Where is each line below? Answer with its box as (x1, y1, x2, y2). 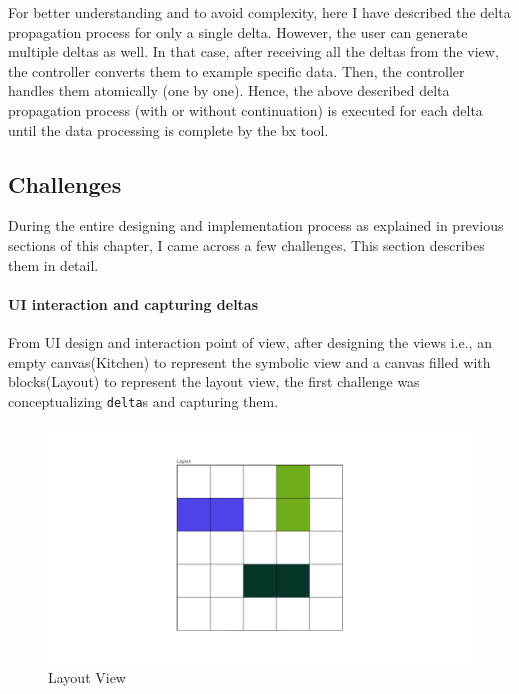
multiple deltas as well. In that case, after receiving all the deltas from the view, (8, 41, 499, 62)
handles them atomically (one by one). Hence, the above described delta (8, 80, 450, 101)
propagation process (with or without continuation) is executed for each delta (8, 99, 483, 120)
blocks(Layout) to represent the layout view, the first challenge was (8, 371, 420, 392)
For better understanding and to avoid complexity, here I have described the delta (8, 2, 511, 22)
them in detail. (8, 254, 99, 275)
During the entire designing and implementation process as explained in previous (8, 215, 504, 236)
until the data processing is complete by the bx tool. (8, 119, 329, 140)
